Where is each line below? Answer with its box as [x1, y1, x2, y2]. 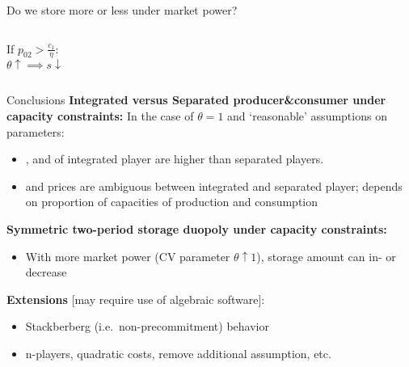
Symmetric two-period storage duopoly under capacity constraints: [6, 220, 387, 237]
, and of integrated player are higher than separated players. [25, 150, 324, 167]
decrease [25, 264, 67, 281]
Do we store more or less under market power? [6, 2, 238, 18]
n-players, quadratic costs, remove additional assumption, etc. [25, 344, 331, 361]
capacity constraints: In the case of [6, 108, 194, 124]
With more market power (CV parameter [25, 247, 230, 264]
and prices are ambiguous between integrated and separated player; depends [25, 177, 403, 194]
